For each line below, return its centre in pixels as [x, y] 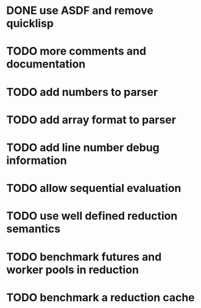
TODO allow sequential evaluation [94, 188]
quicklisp [30, 23]
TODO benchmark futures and [84, 257]
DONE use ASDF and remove [80, 11]
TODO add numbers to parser [82, 92]
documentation [46, 64]
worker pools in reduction [72, 269]
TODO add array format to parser [91, 120]
